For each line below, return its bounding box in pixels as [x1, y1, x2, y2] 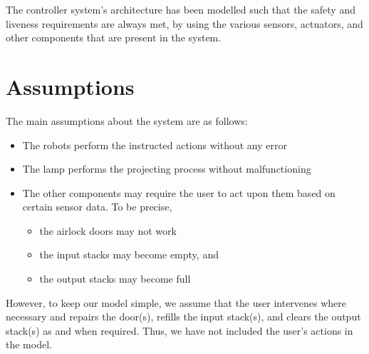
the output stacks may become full [39, 271, 191, 286]
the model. [6, 337, 52, 352]
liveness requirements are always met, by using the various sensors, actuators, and [6, 16, 363, 31]
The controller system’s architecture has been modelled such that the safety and [6, 2, 355, 16]
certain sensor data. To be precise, [22, 199, 172, 214]
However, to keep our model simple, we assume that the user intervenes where [6, 295, 347, 310]
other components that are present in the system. [6, 30, 222, 45]
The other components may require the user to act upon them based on [22, 185, 336, 200]
